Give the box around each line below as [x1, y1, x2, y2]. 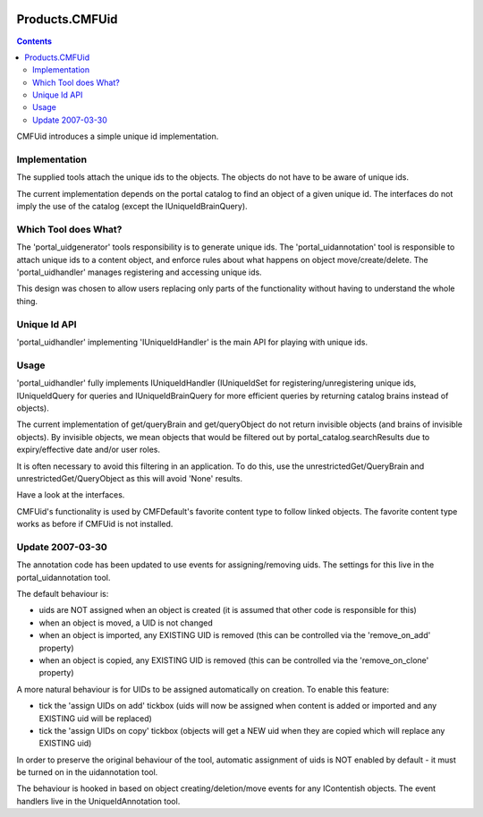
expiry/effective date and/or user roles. [16, 444, 161, 455]
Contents [16, 36, 53, 47]
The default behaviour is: [16, 588, 109, 599]
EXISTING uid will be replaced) [38, 712, 152, 724]
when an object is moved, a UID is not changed [38, 617, 214, 628]
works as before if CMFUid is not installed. [16, 519, 174, 530]
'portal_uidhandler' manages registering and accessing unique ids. [16, 267, 263, 277]
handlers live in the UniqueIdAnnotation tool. [16, 796, 181, 806]
